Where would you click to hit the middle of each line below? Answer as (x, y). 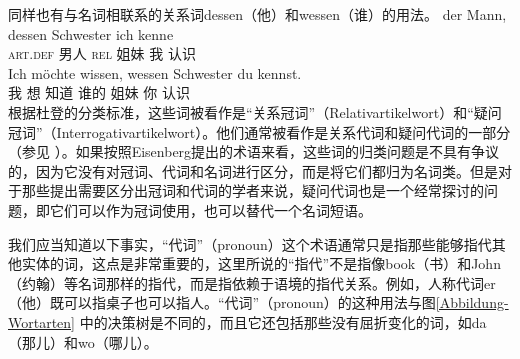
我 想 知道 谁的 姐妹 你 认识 (99, 92)
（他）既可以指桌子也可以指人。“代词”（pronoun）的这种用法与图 (222, 302)
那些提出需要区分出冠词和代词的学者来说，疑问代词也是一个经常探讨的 (252, 190)
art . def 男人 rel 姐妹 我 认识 (102, 53)
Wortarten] (41, 321)
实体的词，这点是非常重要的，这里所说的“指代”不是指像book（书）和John (261, 263)
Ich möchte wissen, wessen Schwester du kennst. (155, 72)
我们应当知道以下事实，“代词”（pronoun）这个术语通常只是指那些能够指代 (250, 243)
